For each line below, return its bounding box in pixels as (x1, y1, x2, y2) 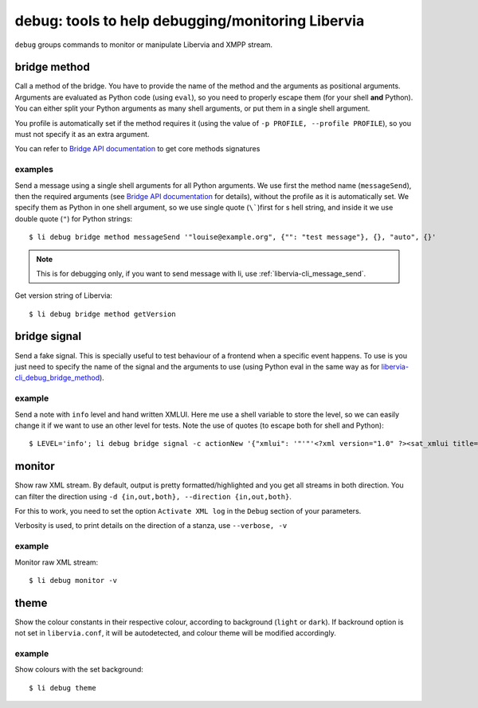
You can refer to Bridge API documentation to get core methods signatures (14, 144, 261, 154)
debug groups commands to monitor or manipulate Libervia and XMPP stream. (14, 40, 273, 49)
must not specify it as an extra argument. (14, 130, 150, 139)
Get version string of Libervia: (14, 291, 113, 300)
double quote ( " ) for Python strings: (14, 213, 133, 223)
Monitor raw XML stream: (14, 557, 99, 567)
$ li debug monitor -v (29, 576, 118, 585)
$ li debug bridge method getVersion (29, 309, 177, 319)
